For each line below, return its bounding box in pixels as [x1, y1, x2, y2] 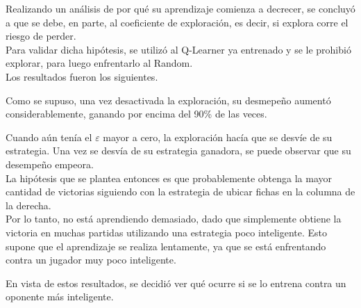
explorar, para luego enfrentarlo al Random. [6, 56, 193, 70]
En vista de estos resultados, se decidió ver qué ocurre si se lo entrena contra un [6, 275, 346, 290]
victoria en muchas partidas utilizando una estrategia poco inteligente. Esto [6, 225, 328, 239]
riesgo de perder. [6, 29, 76, 43]
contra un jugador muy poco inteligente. [6, 252, 176, 267]
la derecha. [6, 197, 51, 212]
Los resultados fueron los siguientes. [6, 69, 158, 83]
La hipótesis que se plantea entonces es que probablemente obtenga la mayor [6, 170, 332, 185]
